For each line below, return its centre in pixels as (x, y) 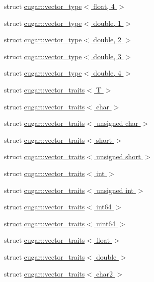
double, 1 (107, 23)
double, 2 (107, 40)
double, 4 (107, 73)
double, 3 (107, 56)
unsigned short (118, 156)
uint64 (106, 223)
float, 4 (104, 6)
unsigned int (115, 190)
